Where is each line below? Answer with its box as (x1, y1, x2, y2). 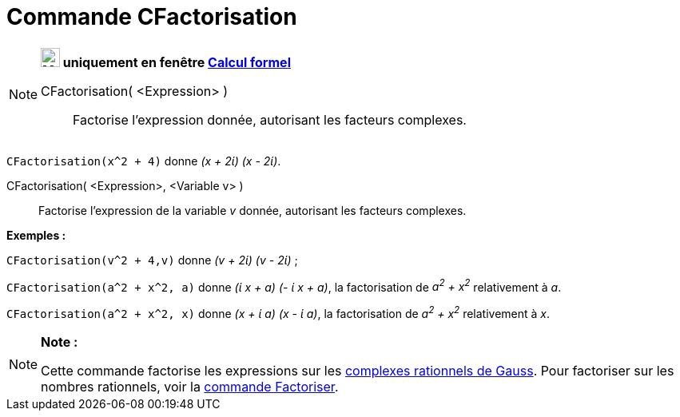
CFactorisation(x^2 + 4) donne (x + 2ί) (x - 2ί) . (6, 153, 281, 168)
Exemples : (6, 228, 66, 242)
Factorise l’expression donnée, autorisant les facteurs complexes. (73, 111, 467, 128)
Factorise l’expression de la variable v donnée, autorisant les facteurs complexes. (38, 203, 467, 217)
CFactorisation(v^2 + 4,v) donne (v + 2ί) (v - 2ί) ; (6, 252, 298, 267)
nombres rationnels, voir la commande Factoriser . (41, 379, 339, 395)
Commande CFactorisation (6, 3, 297, 30)
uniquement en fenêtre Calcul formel (62, 54, 291, 70)
